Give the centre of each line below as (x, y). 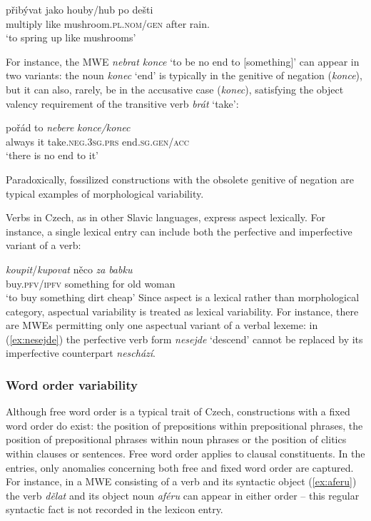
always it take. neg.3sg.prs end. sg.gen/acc (97, 141)
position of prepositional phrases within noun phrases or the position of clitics (176, 439)
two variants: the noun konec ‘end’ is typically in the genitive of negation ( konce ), (184, 75)
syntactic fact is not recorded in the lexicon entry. (115, 509)
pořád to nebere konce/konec (68, 127)
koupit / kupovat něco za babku (69, 269)
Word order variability (72, 384)
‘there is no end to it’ (52, 155)
